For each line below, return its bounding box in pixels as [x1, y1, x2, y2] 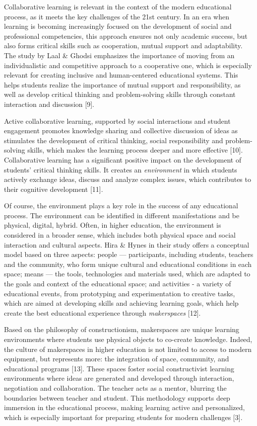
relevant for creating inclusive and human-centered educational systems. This [4, 70, 238, 80]
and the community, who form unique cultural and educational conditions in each [4, 258, 252, 269]
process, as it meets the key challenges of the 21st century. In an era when [4, 11, 229, 21]
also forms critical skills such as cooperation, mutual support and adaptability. [4, 40, 243, 51]
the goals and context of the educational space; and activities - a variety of [4, 278, 231, 289]
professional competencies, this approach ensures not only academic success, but [4, 30, 248, 41]
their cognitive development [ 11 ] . [4, 183, 103, 194]
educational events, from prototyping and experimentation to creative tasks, [4, 288, 235, 298]
